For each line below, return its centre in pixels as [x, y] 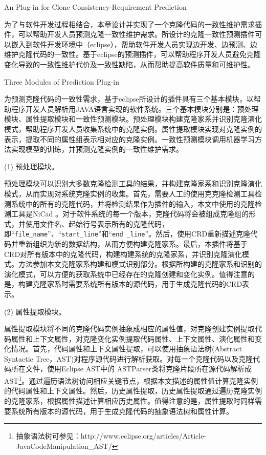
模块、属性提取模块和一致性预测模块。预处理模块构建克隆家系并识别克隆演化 [133, 119]
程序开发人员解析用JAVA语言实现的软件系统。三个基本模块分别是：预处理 [135, 108]
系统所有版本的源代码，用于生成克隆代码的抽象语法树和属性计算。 [122, 411]
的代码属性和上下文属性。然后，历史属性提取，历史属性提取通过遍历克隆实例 [133, 391]
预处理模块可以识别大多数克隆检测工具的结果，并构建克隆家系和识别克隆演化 [133, 183]
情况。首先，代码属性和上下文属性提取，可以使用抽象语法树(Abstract [126, 349]
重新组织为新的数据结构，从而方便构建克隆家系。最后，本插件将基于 [133, 243]
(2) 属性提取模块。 [35, 311]
